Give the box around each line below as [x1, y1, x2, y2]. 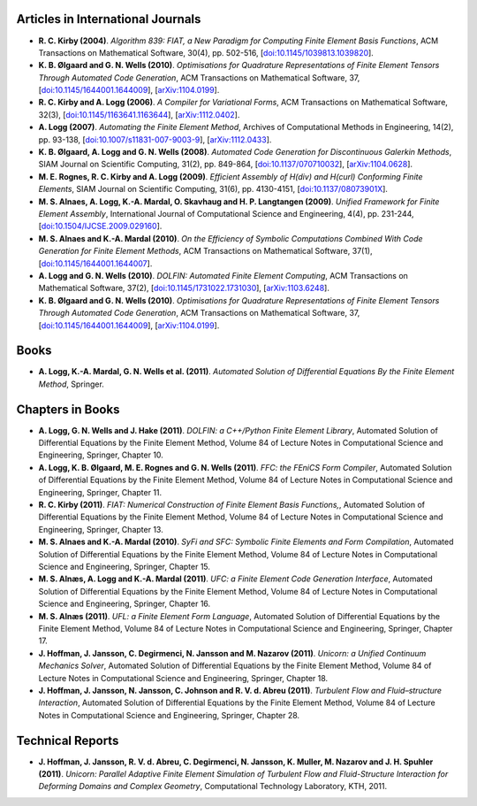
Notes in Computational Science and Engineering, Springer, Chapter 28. [38, 710, 300, 720]
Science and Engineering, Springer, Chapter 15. [38, 562, 211, 572]
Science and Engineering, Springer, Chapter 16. [38, 598, 211, 610]
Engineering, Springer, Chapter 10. [38, 449, 163, 460]
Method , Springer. [38, 379, 105, 389]
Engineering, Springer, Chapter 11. [38, 487, 163, 497]
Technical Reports [16, 733, 119, 748]
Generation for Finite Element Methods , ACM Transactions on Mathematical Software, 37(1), [38, 246, 373, 257]
